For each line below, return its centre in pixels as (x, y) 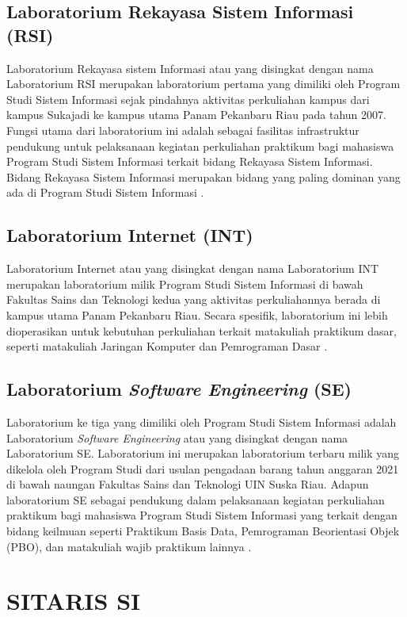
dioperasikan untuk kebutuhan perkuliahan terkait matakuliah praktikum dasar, (202, 330)
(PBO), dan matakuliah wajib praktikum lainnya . (129, 546)
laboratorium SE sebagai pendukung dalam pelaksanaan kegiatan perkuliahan (196, 499)
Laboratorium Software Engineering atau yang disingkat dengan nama (177, 437)
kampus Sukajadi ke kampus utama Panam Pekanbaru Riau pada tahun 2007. (196, 115)
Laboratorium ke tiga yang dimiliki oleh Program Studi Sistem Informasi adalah (202, 422)
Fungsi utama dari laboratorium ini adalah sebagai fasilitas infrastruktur (183, 130)
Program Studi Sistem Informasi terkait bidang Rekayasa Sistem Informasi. (190, 161)
